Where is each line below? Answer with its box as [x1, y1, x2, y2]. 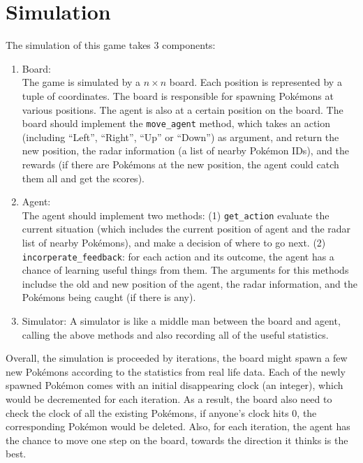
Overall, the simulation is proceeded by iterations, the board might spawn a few [6, 351, 348, 365]
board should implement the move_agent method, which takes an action [22, 116, 331, 131]
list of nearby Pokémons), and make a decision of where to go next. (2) [22, 235, 326, 249]
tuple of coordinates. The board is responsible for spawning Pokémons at [22, 88, 334, 103]
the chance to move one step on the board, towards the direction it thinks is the [6, 432, 348, 447]
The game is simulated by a [22, 75, 141, 89]
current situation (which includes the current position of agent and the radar [22, 221, 351, 236]
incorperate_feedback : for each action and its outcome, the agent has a [22, 249, 334, 263]
